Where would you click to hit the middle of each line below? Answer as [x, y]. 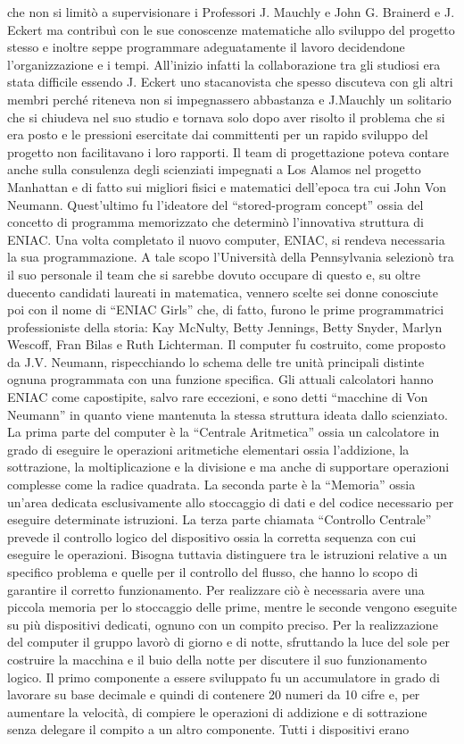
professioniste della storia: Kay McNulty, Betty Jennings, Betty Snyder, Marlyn [225, 326]
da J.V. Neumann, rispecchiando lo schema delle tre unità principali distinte [216, 361]
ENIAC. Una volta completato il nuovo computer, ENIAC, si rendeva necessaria [226, 239]
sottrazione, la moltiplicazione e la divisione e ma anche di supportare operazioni [228, 467]
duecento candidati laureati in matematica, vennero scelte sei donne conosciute [223, 292]
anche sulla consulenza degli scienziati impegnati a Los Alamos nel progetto [214, 169]
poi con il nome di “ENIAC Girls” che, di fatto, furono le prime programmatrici [226, 309]
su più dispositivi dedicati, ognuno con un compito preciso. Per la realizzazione [223, 624]
